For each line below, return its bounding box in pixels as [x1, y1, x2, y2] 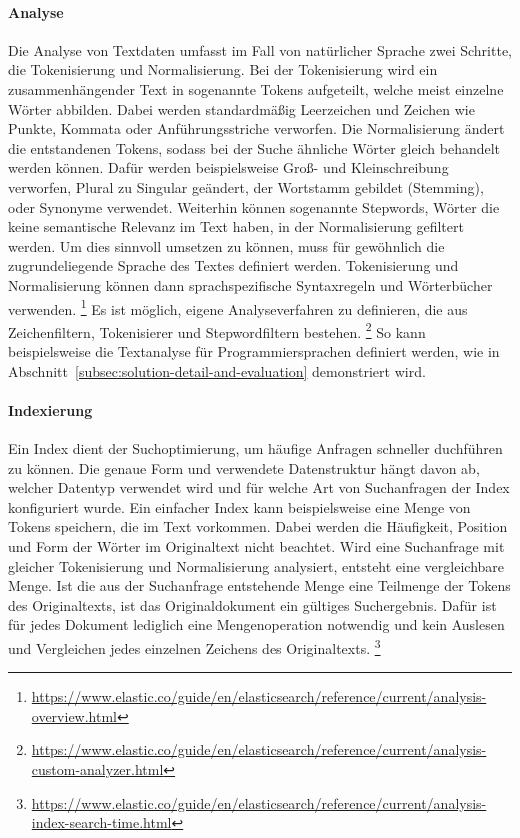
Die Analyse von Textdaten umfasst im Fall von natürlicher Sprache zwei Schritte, [8, 39, 512, 60]
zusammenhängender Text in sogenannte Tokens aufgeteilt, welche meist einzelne [8, 78, 504, 99]
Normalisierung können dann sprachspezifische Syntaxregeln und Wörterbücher [8, 274, 493, 295]
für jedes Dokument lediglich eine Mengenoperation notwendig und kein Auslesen [8, 614, 505, 635]
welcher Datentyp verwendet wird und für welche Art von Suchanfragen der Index [8, 477, 510, 498]
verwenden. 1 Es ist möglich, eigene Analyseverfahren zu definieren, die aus [8, 295, 468, 319]
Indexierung [8, 399, 93, 420]
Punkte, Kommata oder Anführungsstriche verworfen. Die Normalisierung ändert [8, 118, 505, 139]
